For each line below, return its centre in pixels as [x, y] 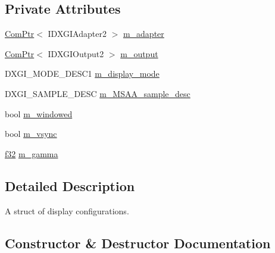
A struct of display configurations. [67, 210]
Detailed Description [70, 185]
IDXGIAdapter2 [77, 34]
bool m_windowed [39, 113]
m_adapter [143, 34]
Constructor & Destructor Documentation [138, 243]
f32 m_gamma [32, 153]
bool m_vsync [31, 134]
